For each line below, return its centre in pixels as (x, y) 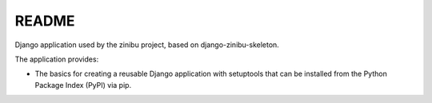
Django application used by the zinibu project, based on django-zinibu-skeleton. (147, 45)
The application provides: (57, 59)
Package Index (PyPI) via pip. (83, 85)
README (45, 21)
